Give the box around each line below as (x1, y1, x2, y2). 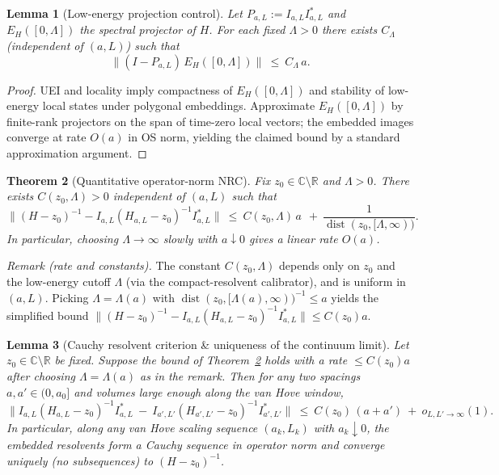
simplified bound (6, 306, 89, 323)
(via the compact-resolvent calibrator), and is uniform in (125, 273, 406, 290)
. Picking (44, 288, 89, 305)
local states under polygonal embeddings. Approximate (42, 97, 315, 114)
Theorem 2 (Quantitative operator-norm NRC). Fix (6, 171, 271, 188)
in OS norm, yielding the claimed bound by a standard (128, 128, 400, 145)
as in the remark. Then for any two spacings (139, 367, 361, 384)
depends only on (279, 257, 360, 274)
